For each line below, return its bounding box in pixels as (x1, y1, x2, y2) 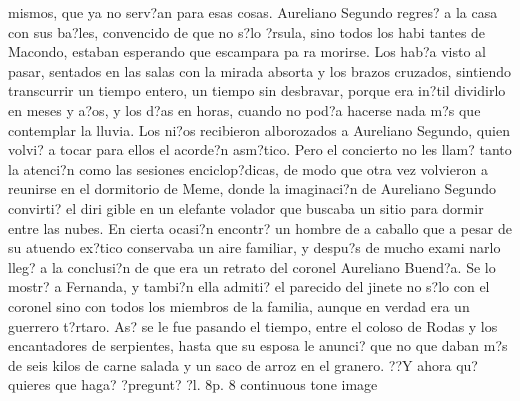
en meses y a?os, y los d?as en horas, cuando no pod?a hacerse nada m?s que (8, 99, 481, 120)
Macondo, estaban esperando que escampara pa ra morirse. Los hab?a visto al (8, 41, 487, 62)
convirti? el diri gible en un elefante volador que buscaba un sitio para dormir (8, 197, 484, 218)
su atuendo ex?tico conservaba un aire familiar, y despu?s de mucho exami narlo (8, 237, 501, 258)
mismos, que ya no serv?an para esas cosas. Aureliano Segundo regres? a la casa (8, 2, 498, 22)
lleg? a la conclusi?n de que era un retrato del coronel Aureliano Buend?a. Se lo (8, 256, 496, 277)
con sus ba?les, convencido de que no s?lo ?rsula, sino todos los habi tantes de (8, 21, 486, 42)
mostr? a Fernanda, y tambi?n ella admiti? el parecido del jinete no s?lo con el (8, 276, 490, 297)
